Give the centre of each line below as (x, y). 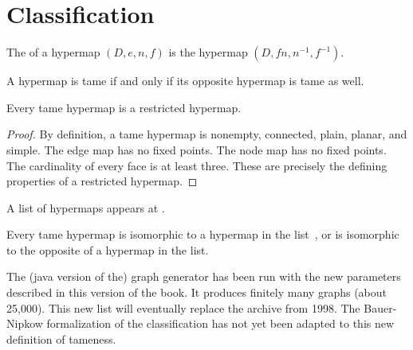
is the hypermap (208, 52)
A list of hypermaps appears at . (86, 207)
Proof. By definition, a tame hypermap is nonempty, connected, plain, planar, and (207, 134)
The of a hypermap (53, 52)
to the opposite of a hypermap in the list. (108, 249)
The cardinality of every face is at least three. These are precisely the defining (197, 165)
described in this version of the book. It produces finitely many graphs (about (197, 292)
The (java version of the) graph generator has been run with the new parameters (204, 276)
